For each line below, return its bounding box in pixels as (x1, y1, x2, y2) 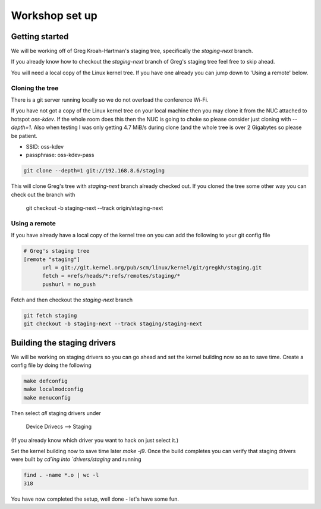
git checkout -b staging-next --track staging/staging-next (23, 321, 203, 327)
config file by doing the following (11, 362, 92, 369)
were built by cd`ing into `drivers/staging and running (11, 455, 142, 463)
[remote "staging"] (23, 256, 80, 263)
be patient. (11, 132, 38, 139)
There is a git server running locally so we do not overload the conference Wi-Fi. (11, 96, 209, 103)
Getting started (11, 32, 69, 42)
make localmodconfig (23, 386, 83, 392)
